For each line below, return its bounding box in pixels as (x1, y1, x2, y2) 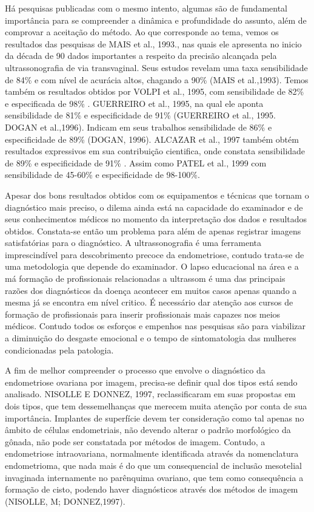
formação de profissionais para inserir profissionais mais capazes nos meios (5, 307, 281, 320)
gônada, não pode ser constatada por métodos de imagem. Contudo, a (5, 435, 266, 448)
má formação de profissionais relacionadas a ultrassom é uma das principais (5, 272, 286, 285)
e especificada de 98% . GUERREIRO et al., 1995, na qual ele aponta (5, 97, 264, 109)
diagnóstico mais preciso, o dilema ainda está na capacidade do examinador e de (5, 200, 303, 213)
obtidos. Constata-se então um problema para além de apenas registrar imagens (5, 224, 301, 237)
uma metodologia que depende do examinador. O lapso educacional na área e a (5, 260, 299, 273)
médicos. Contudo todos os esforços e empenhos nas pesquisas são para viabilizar (5, 319, 306, 332)
